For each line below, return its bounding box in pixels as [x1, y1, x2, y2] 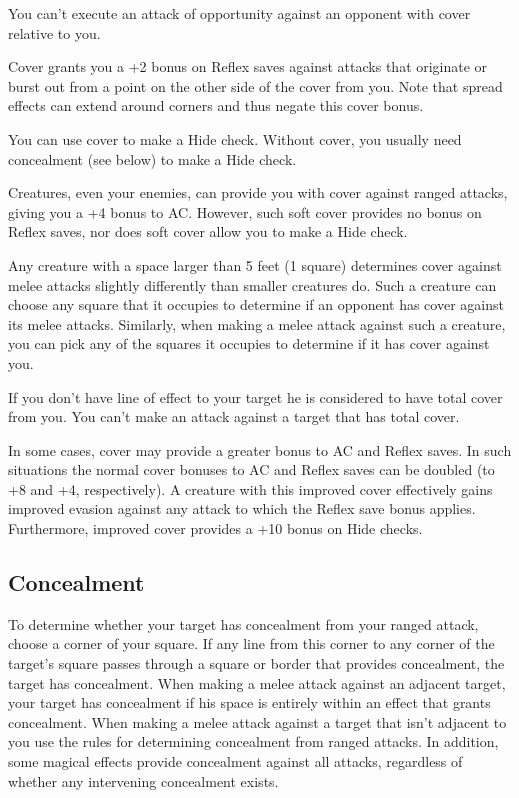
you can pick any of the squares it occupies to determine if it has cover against [8, 333, 490, 354]
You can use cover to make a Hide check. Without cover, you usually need [8, 128, 462, 149]
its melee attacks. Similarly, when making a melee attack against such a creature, [8, 313, 506, 334]
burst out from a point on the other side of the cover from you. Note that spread [8, 75, 503, 96]
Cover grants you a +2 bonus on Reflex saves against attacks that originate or [8, 56, 488, 77]
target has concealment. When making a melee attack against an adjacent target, [8, 672, 506, 693]
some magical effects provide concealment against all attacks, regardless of [8, 751, 463, 772]
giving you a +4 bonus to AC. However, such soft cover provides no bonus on [8, 201, 482, 222]
